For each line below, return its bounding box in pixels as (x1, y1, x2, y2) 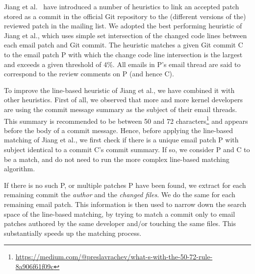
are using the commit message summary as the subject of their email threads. (4, 104, 237, 114)
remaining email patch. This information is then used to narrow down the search (4, 199, 247, 209)
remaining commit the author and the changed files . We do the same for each (4, 189, 235, 200)
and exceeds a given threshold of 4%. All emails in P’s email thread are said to (4, 59, 241, 69)
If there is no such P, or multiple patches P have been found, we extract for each (4, 180, 246, 190)
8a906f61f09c (15, 261, 54, 271)
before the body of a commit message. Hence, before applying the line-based (4, 125, 233, 135)
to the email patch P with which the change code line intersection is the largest (4, 49, 243, 59)
